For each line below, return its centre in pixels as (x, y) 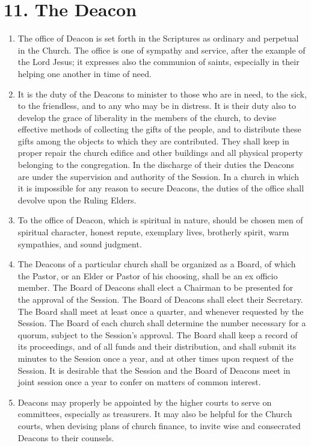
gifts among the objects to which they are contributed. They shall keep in (153, 141)
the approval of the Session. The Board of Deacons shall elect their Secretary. (160, 299)
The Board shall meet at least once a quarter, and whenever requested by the (161, 311)
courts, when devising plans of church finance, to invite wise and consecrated (159, 425)
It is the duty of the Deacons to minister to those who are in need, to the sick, (162, 94)
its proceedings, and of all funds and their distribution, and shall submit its (157, 346)
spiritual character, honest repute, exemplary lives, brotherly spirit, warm (153, 232)
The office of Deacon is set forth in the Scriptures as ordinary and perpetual (158, 38)
